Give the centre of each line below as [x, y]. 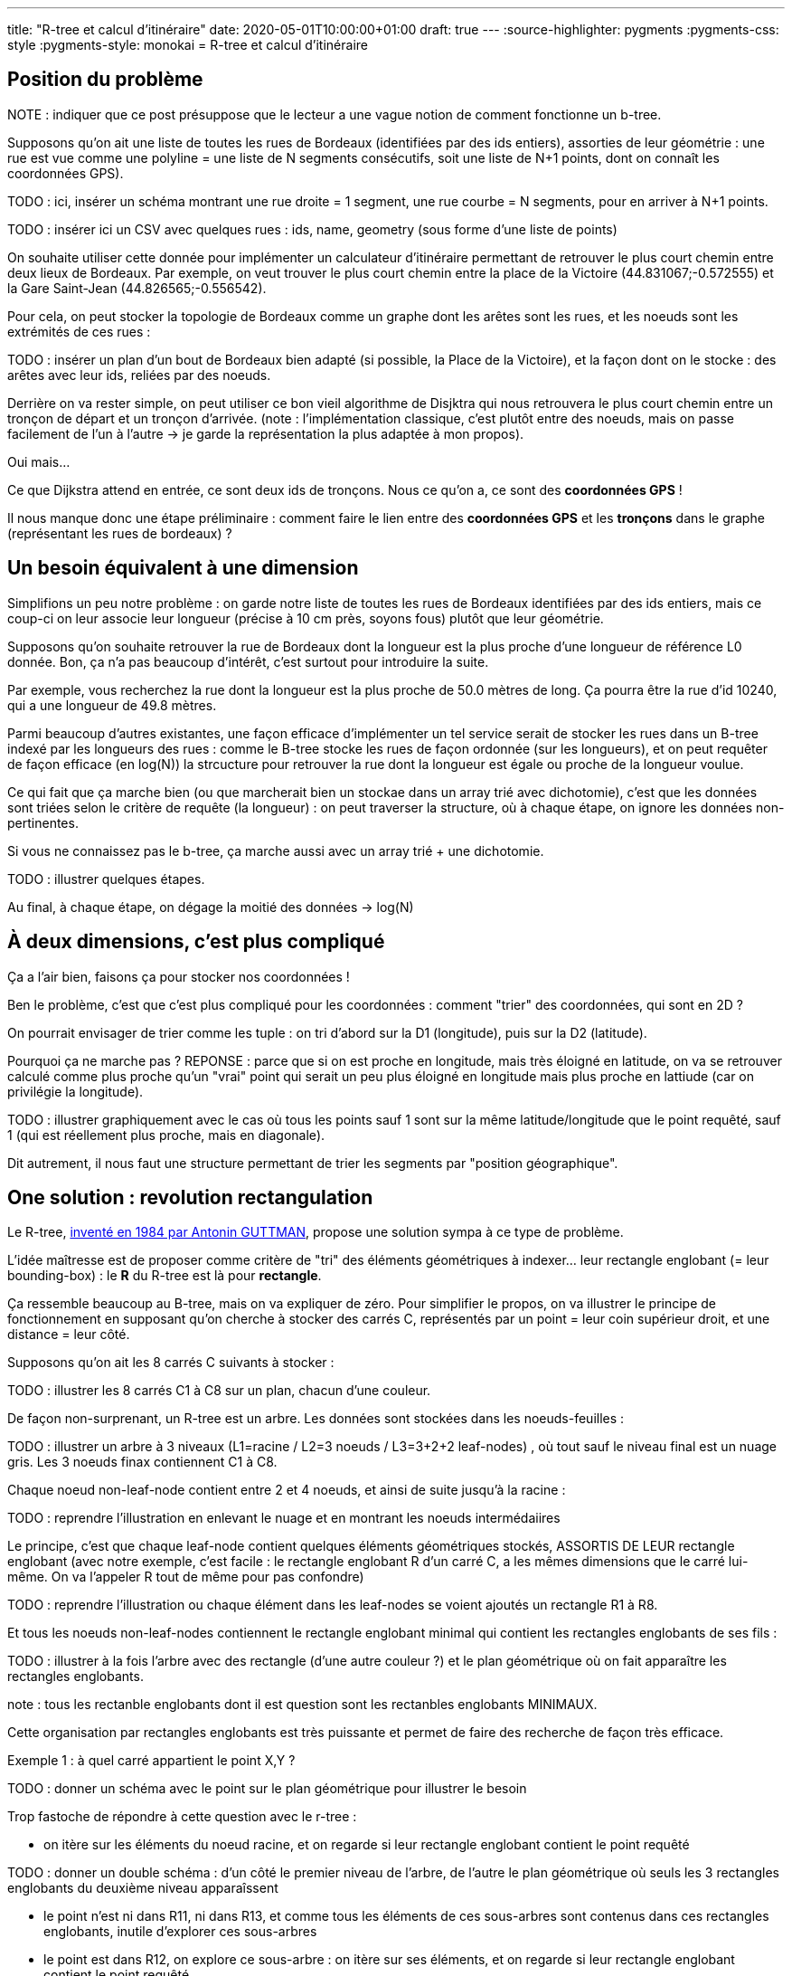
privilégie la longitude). [75, 1091]
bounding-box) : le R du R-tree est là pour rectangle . [165, 1276]
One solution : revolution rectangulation [190, 1197]
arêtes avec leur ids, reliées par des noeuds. [139, 375]
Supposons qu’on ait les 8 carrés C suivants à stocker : [171, 1363]
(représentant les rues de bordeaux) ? [120, 533]
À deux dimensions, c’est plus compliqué [196, 942]
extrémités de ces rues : [79, 331]
